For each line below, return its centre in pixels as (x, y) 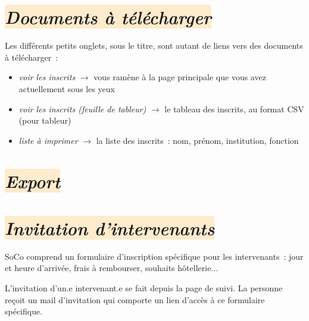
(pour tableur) (45, 120)
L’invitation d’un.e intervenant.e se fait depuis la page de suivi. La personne (144, 287)
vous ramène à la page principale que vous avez (180, 77)
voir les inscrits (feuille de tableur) (82, 108)
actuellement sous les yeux (67, 88)
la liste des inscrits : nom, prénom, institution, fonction (197, 140)
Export (33, 181)
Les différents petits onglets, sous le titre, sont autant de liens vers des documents (154, 45)
